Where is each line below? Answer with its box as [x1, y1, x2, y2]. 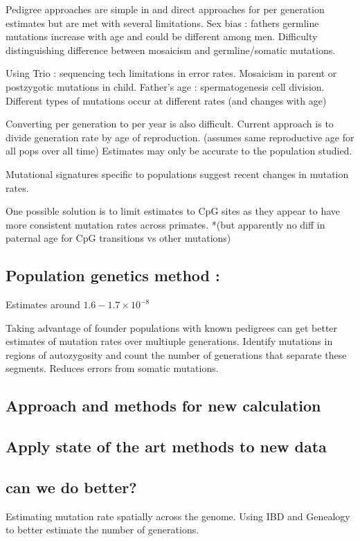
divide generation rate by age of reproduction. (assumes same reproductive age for [6, 130, 354, 144]
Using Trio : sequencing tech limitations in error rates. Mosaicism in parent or [6, 66, 337, 80]
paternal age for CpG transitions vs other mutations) [6, 231, 231, 245]
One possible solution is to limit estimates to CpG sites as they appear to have [6, 204, 340, 218]
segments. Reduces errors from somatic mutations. [6, 361, 219, 375]
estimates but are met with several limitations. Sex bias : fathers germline [6, 15, 319, 30]
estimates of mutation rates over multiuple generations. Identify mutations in [6, 334, 333, 348]
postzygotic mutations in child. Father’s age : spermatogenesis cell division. [6, 79, 325, 94]
